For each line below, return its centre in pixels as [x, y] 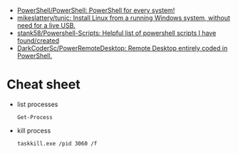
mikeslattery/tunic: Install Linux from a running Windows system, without [124, 18]
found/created [38, 41]
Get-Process [35, 117]
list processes [37, 104]
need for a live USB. [46, 25]
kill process [34, 130]
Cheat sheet [43, 84]
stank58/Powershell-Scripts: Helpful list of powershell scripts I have [117, 33]
